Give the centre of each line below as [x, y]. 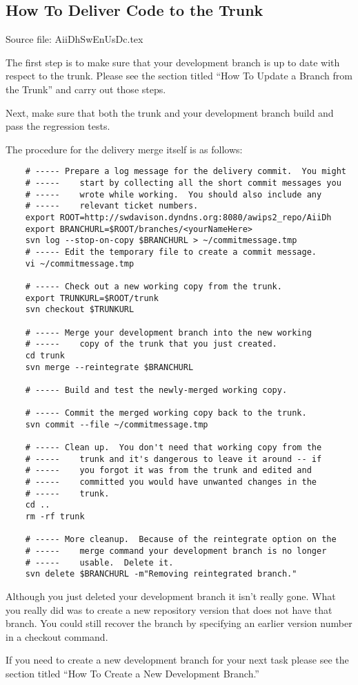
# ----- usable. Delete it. [99, 562]
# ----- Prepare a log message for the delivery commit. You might [186, 172]
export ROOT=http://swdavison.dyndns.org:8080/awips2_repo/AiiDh [178, 217]
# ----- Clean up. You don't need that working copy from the [173, 448]
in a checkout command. [57, 636]
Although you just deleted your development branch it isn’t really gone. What [171, 596]
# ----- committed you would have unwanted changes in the [171, 482]
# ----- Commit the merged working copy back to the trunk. [166, 413]
